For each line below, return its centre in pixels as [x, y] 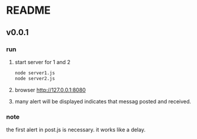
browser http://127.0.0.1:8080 [50, 90]
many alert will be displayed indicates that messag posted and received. [103, 101]
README [28, 10]
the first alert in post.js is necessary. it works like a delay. [76, 129]
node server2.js [35, 78]
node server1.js [35, 73]
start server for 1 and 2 [42, 62]
